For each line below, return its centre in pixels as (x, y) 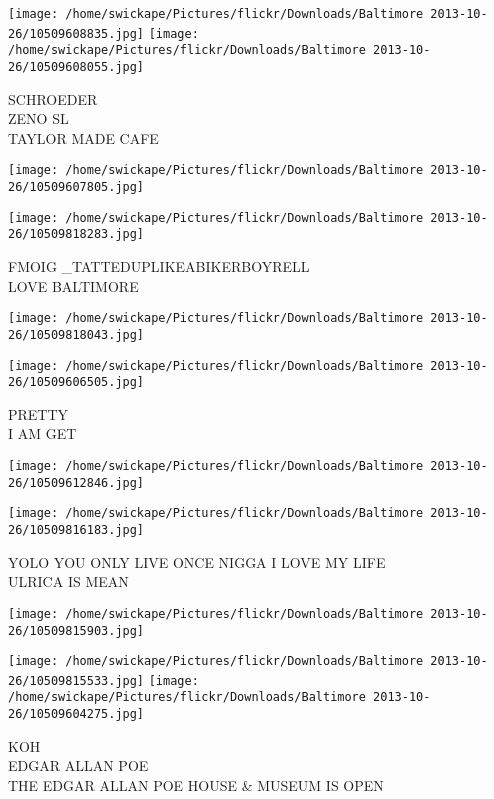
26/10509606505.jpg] (76, 382)
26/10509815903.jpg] (76, 630)
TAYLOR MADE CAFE (83, 137)
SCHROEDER (53, 98)
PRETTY (38, 413)
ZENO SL (38, 118)
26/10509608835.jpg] (76, 33)
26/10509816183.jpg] (76, 530)
